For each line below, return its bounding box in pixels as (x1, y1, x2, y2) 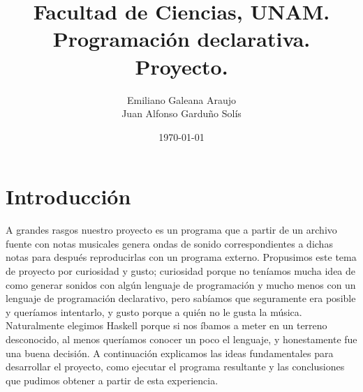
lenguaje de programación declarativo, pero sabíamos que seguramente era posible (6, 291, 356, 306)
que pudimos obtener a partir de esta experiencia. (6, 372, 218, 387)
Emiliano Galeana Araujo (127, 92, 236, 107)
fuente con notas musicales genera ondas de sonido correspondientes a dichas (6, 236, 333, 250)
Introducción (6, 182, 131, 211)
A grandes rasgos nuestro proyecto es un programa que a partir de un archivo (6, 223, 337, 237)
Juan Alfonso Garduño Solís (121, 106, 242, 121)
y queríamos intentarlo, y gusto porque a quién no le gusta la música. (6, 304, 302, 319)
